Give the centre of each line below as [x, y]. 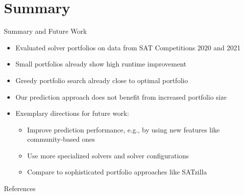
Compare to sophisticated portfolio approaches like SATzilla [117, 172]
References [20, 188]
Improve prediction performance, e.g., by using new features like [123, 129]
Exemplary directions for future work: [72, 113]
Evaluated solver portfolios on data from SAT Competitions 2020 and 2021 [128, 47]
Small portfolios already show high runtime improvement [101, 64]
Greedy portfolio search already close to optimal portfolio [102, 80]
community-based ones [61, 139]
